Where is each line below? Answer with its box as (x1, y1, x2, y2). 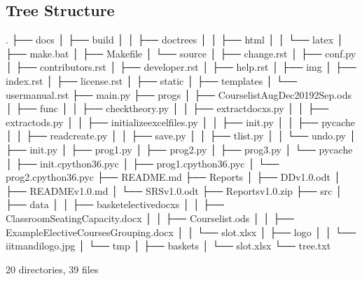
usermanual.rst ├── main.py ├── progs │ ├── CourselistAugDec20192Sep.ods (6, 87, 351, 102)
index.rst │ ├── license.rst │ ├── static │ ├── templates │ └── (6, 73, 298, 88)
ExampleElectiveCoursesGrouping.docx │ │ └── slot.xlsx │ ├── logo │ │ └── (6, 224, 356, 239)
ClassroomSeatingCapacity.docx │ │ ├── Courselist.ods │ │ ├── (6, 210, 294, 225)
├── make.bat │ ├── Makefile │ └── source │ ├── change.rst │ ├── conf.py (6, 46, 356, 60)
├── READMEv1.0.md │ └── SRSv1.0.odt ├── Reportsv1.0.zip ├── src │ (6, 183, 342, 198)
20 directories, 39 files (6, 261, 99, 276)
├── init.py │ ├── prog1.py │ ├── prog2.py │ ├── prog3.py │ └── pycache (6, 142, 353, 156)
